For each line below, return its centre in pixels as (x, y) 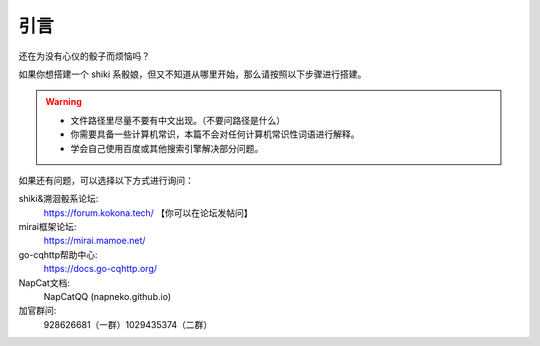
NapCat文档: (44, 282)
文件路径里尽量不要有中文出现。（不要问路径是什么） (177, 120)
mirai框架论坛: (47, 227)
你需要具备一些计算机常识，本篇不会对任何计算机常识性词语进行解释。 (215, 134)
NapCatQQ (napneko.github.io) (107, 297)
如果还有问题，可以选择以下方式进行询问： (106, 180)
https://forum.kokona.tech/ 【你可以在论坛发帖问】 (148, 212)
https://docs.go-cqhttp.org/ (100, 269)
